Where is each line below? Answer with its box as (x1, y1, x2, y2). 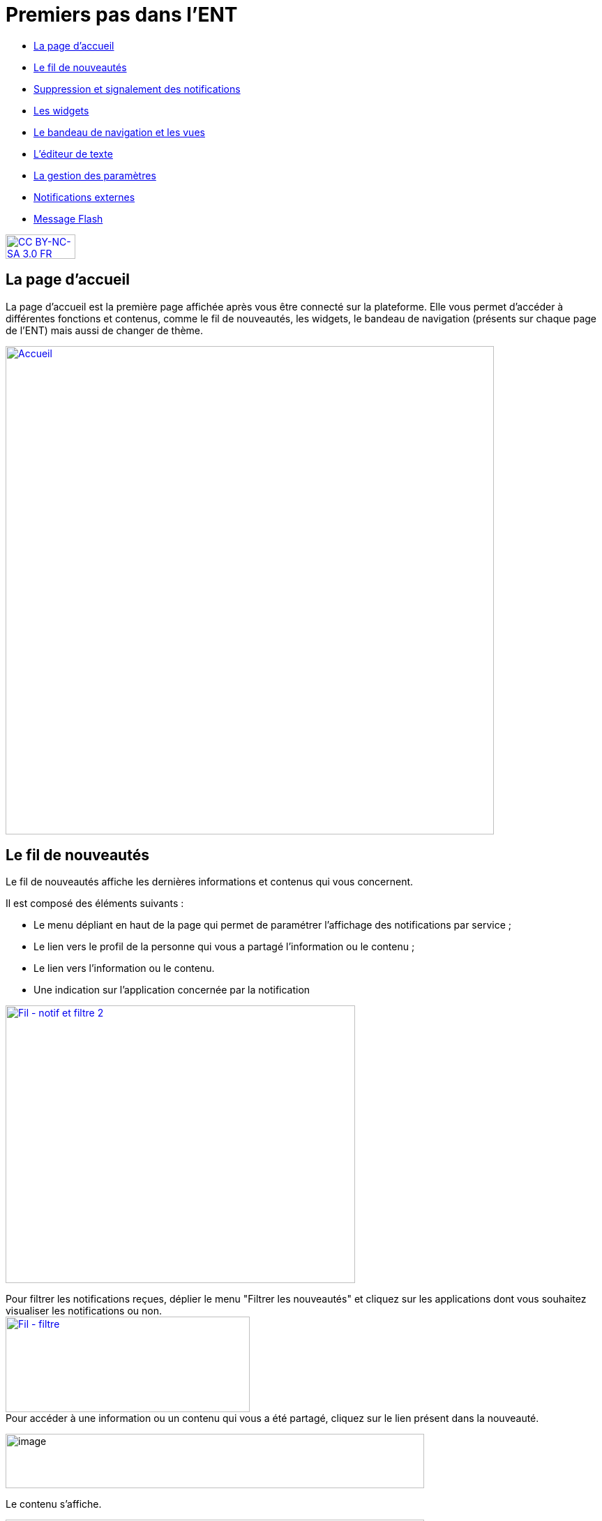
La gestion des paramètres (33, 169, 156, 181)
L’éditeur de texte (33, 147, 113, 160)
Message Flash (33, 212, 103, 225)
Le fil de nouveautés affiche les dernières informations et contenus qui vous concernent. (6, 876, 414, 888)
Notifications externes (33, 190, 135, 203)
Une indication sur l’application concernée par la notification (33, 984, 310, 996)
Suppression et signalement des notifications (33, 82, 241, 95)
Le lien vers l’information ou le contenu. (33, 962, 215, 975)
